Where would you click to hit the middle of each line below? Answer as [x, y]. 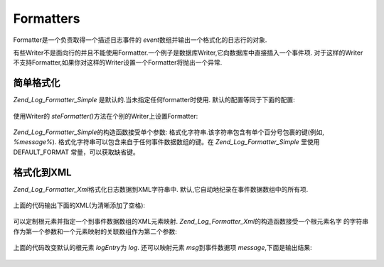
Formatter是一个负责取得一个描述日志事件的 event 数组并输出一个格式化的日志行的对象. [140, 40]
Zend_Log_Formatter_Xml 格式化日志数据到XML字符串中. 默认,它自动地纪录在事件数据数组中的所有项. [161, 189]
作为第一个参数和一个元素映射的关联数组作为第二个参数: [95, 231]
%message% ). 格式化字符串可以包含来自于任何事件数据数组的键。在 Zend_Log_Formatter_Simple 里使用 [166, 142]
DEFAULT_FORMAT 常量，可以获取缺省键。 [76, 152]
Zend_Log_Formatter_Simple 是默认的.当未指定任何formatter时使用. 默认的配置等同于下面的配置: [154, 100]
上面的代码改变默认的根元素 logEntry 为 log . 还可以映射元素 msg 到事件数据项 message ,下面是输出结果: [162, 248]
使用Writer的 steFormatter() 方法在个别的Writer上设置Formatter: [106, 116]
